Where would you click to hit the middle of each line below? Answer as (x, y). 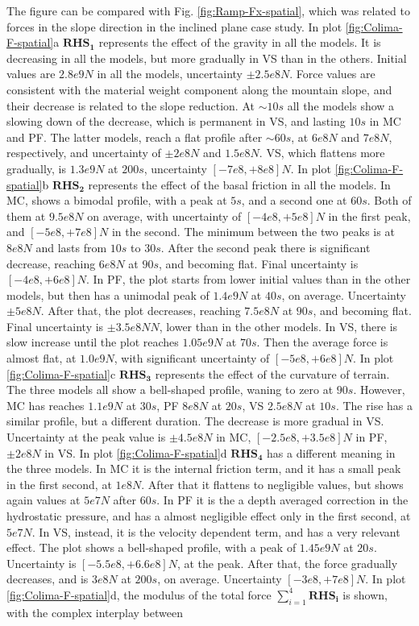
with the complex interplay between (95, 612)
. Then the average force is (322, 342)
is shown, (365, 594)
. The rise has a (374, 405)
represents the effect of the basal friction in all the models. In (239, 184)
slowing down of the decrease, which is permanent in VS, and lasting (176, 121)
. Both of (389, 200)
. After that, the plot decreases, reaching (141, 311)
